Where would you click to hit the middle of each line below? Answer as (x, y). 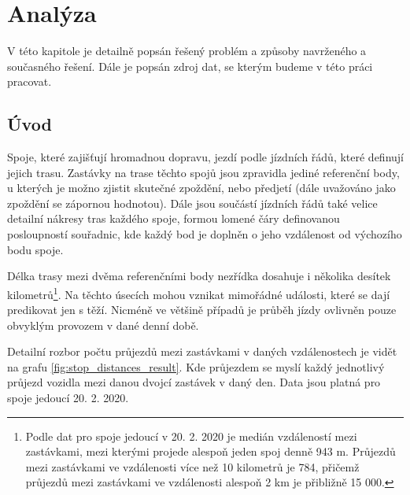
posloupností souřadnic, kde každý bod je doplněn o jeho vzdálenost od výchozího (205, 234)
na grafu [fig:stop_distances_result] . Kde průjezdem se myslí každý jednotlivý (196, 366)
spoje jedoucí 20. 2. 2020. (68, 398)
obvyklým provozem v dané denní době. (103, 325)
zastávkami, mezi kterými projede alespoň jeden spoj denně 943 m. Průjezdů (211, 451)
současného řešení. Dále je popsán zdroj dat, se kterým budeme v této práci (190, 66)
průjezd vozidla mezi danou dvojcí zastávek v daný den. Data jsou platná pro (194, 382)
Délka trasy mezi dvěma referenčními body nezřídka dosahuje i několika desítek (199, 276)
